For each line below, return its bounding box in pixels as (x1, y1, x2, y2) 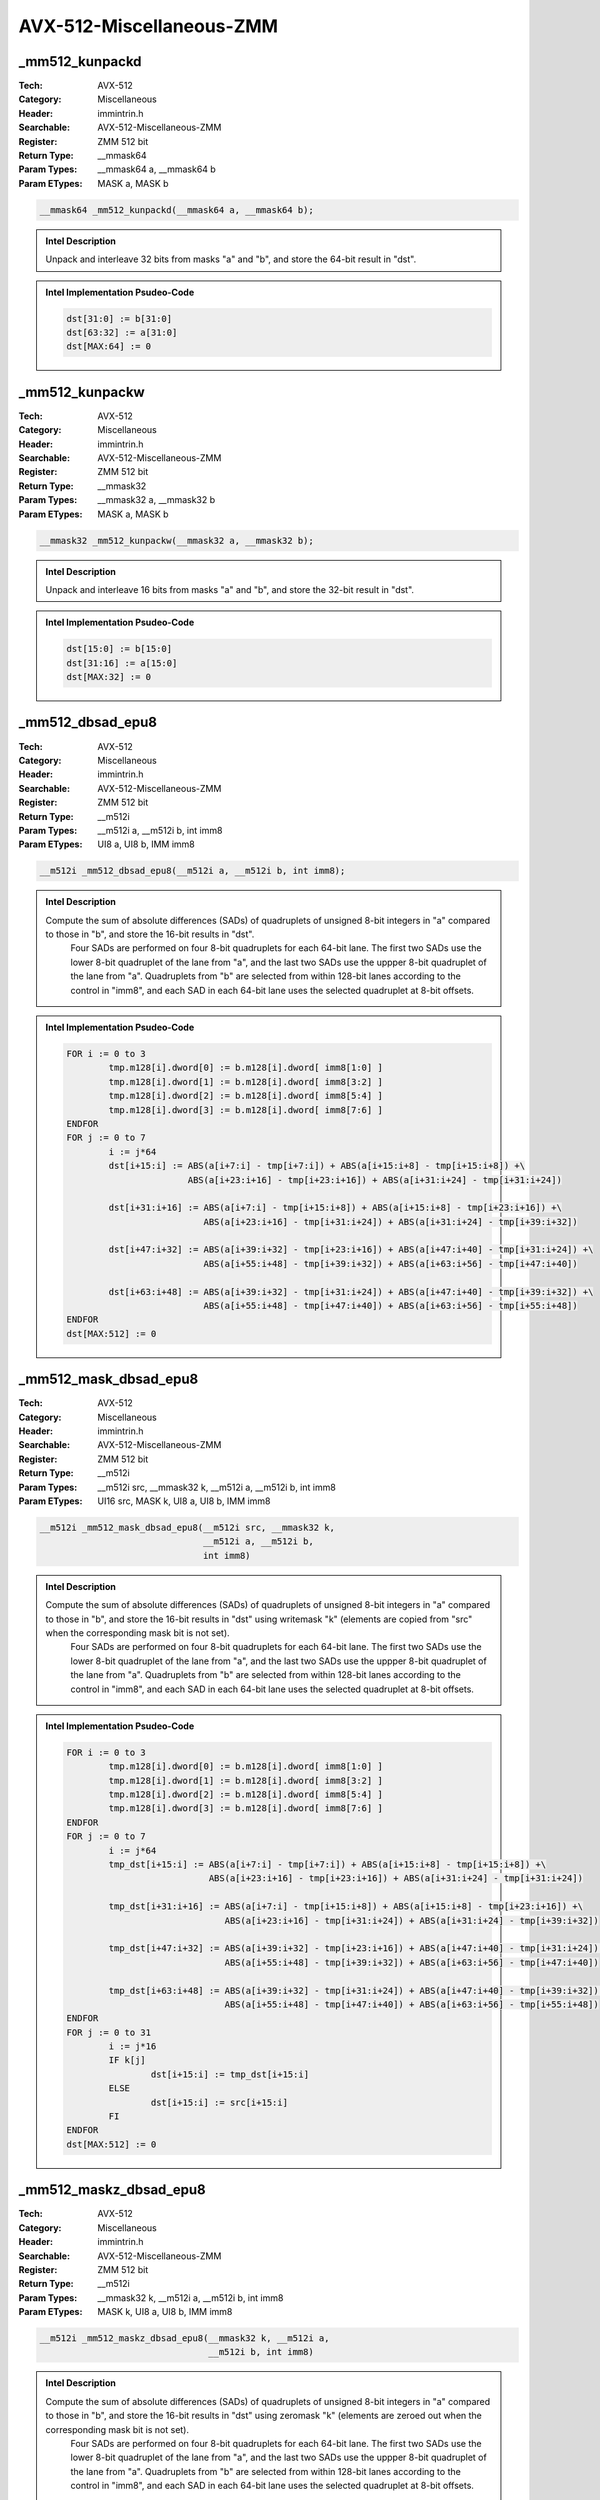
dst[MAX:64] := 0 (66, 341, 152, 352)
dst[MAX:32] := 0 (66, 671, 152, 683)
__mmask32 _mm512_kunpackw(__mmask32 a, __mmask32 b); (39, 535, 314, 546)
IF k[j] (108, 2055, 147, 2066)
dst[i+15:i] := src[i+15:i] (150, 2096, 289, 2108)
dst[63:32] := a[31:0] (66, 326, 178, 338)
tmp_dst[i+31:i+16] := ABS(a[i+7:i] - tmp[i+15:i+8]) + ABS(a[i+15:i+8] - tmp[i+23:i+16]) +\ (108, 1901, 584, 1912)
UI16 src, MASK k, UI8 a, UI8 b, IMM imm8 (97, 1495, 271, 1507)
